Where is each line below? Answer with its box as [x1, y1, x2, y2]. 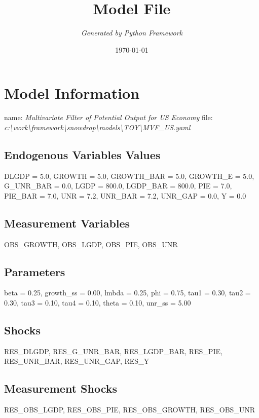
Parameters [4, 263, 65, 279]
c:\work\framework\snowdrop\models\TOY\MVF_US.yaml [4, 122, 191, 132]
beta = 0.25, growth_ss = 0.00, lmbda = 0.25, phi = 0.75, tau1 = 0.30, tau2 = [4, 287, 251, 298]
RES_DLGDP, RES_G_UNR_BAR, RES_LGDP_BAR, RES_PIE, [4, 346, 223, 356]
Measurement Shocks [4, 381, 117, 396]
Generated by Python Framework [81, 27, 182, 38]
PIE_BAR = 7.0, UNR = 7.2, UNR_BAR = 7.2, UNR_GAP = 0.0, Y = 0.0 [4, 190, 246, 201]
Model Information [4, 83, 140, 103]
